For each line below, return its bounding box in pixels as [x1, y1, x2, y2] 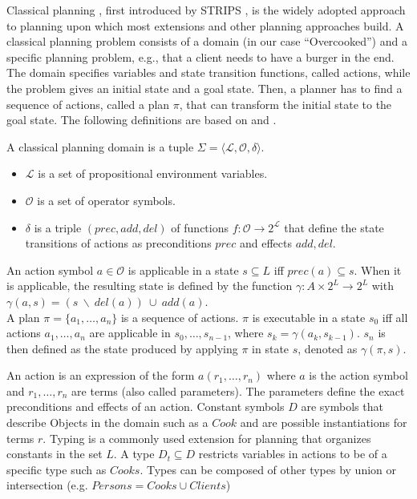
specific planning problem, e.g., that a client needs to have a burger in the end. [6, 48, 395, 65]
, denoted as [298, 340, 358, 356]
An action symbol [6, 261, 94, 278]
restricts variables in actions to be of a [198, 445, 387, 462]
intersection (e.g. [6, 477, 88, 493]
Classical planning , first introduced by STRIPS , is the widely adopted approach [6, 2, 406, 18]
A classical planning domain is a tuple [6, 138, 194, 155]
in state [252, 340, 289, 356]
